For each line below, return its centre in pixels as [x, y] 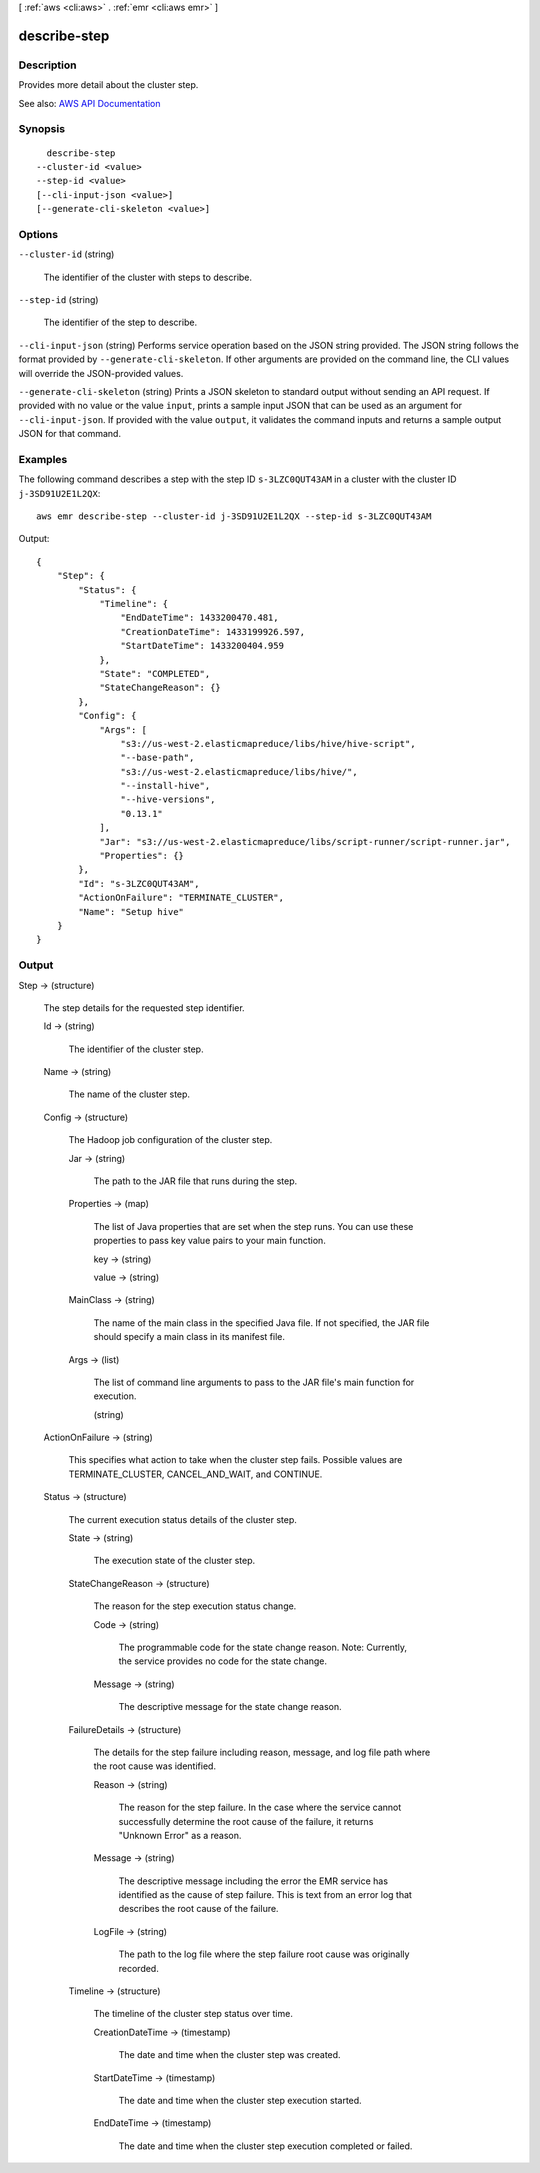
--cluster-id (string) [66, 254]
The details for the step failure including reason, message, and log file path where [262, 1752]
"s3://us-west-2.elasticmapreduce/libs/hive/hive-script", [268, 743]
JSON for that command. [70, 434]
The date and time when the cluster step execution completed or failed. [265, 2146]
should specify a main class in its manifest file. [189, 1337]
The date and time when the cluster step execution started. [240, 2100]
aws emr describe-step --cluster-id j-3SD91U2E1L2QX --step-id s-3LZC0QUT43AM [234, 516]
